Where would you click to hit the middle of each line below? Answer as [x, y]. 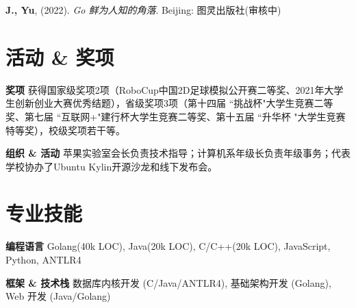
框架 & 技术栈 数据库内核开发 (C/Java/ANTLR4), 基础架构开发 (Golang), [168, 282]
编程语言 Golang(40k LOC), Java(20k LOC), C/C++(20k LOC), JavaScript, [168, 246]
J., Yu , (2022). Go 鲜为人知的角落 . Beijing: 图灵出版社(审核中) [143, 10]
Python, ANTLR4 [43, 259]
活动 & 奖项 [60, 56]
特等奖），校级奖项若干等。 [65, 130]
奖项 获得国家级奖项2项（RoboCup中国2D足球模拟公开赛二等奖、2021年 [165, 89]
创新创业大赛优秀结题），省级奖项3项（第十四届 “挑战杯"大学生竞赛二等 [174, 103]
